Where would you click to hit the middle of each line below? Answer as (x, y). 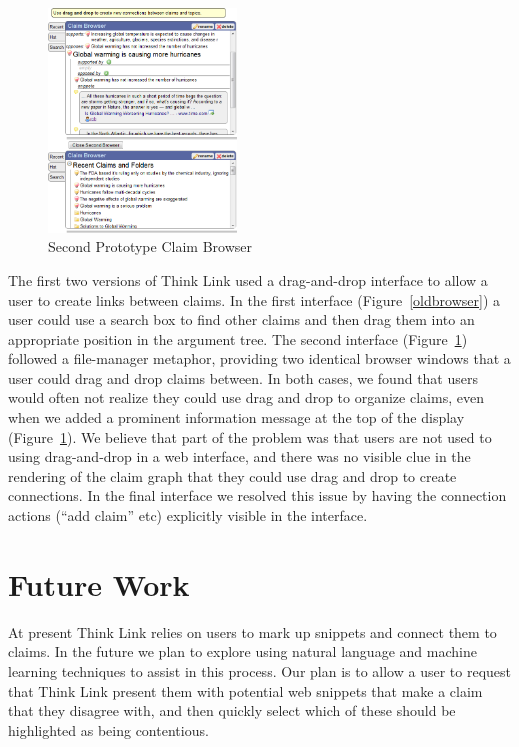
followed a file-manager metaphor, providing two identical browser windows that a (259, 358)
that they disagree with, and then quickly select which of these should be (232, 710)
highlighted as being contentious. (108, 729)
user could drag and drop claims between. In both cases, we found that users (243, 377)
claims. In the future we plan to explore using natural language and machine (242, 651)
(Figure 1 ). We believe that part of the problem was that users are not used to (250, 436)
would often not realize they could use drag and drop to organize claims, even (246, 397)
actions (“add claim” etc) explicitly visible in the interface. (188, 515)
